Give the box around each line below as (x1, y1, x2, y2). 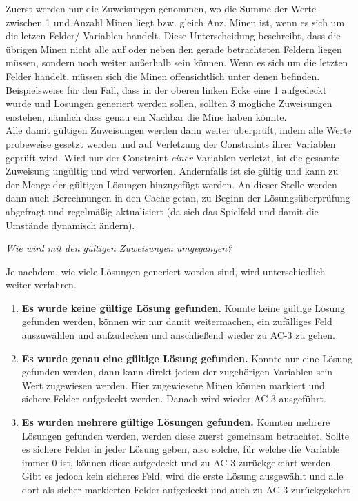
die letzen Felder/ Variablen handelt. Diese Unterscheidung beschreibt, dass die (6, 28, 341, 43)
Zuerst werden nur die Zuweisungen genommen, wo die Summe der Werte (6, 1, 317, 15)
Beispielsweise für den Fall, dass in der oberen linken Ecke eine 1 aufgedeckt (6, 82, 327, 97)
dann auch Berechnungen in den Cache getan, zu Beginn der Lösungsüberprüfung (6, 190, 350, 205)
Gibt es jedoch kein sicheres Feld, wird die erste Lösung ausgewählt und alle (21, 469, 344, 483)
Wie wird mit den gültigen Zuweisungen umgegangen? (6, 241, 232, 255)
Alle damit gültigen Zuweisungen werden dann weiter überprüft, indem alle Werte (6, 123, 352, 137)
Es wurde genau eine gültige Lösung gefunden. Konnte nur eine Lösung (21, 351, 352, 365)
